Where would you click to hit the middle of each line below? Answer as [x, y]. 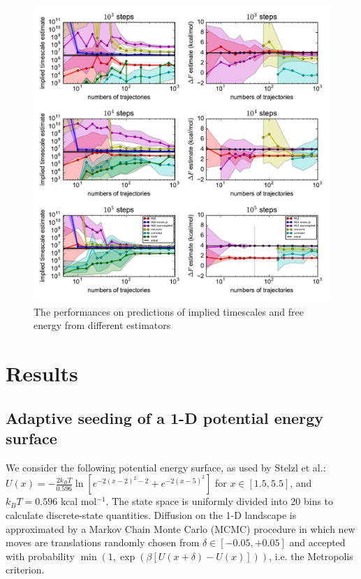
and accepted [317, 542]
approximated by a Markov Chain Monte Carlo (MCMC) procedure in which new [180, 528]
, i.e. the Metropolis [311, 556]
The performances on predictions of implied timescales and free [169, 311]
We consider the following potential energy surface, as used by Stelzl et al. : [166, 467]
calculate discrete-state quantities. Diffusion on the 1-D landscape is [151, 514]
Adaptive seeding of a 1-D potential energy [164, 417]
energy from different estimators [102, 325]
